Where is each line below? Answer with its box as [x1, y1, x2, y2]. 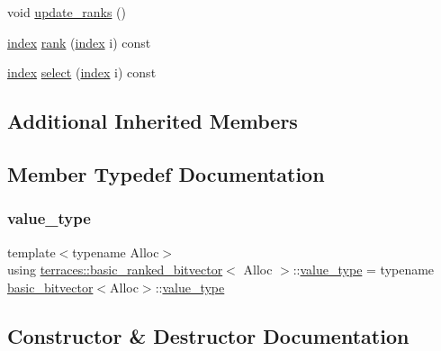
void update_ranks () [7, 3, 126, 21]
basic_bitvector [7, 277, 94, 296]
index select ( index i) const [7, 63, 157, 82]
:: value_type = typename [292, 260, 435, 279]
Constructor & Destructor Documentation [7, 321, 409, 349]
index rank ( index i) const [7, 32, 151, 51]
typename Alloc [72, 242, 159, 261]
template [7, 242, 56, 261]
